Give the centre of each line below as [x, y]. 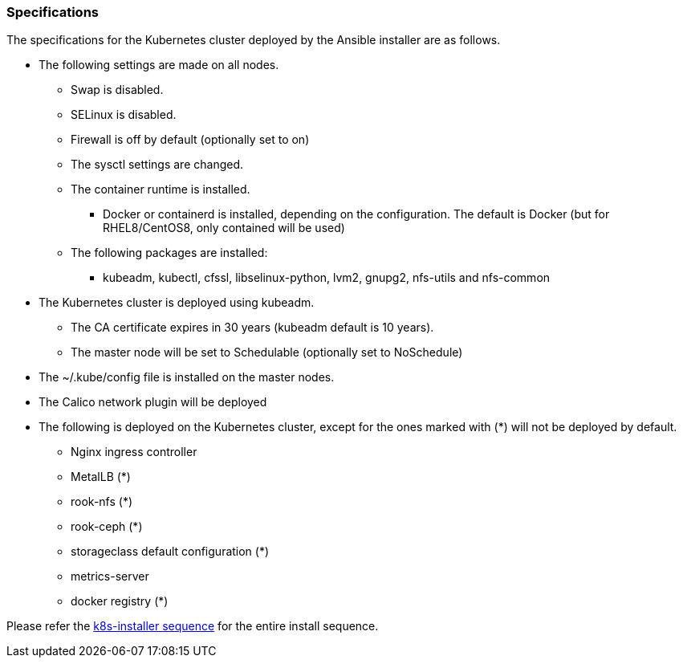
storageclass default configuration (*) [170, 552]
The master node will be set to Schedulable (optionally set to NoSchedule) [267, 352]
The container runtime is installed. [161, 189]
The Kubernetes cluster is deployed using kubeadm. [177, 303]
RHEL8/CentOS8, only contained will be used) [224, 228]
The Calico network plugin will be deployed [153, 402]
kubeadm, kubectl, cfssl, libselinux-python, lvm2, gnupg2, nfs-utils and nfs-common [327, 278]
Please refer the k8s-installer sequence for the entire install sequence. [193, 626]
